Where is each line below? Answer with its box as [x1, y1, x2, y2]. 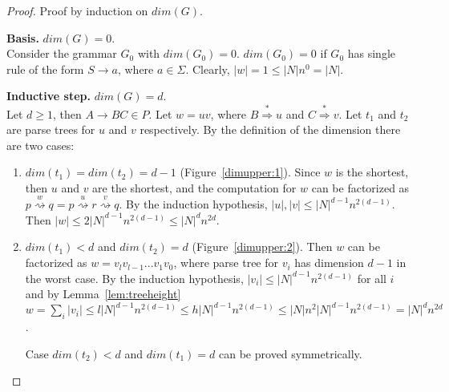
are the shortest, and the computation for [92, 179, 297, 196]
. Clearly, [185, 60, 230, 77]
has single [347, 45, 395, 62]
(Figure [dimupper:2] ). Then [192, 238, 333, 255]
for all [357, 269, 386, 286]
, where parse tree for [173, 254, 279, 271]
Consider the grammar [6, 45, 117, 62]
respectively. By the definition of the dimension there [140, 121, 401, 138]
